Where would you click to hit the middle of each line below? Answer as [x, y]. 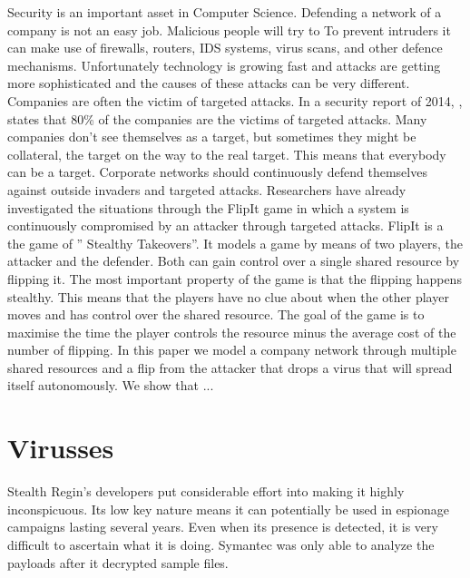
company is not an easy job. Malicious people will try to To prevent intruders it [229, 29]
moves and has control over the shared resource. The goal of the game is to [216, 314]
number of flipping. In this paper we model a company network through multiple [232, 350]
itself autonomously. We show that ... [111, 385]
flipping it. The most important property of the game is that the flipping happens [235, 278]
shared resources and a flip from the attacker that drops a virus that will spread [230, 367]
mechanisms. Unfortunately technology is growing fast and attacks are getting [224, 65]
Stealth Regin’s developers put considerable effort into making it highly [206, 491]
